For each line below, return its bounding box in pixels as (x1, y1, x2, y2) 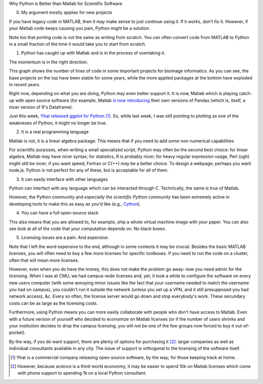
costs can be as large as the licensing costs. (9, 300, 98, 306)
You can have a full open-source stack (21, 210, 99, 216)
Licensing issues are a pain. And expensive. (21, 234, 109, 241)
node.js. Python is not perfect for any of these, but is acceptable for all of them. (9, 167, 169, 173)
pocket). (9, 329, 26, 336)
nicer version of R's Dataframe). (9, 104, 73, 110)
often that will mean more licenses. (9, 257, 79, 263)
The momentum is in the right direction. (9, 59, 89, 65)
